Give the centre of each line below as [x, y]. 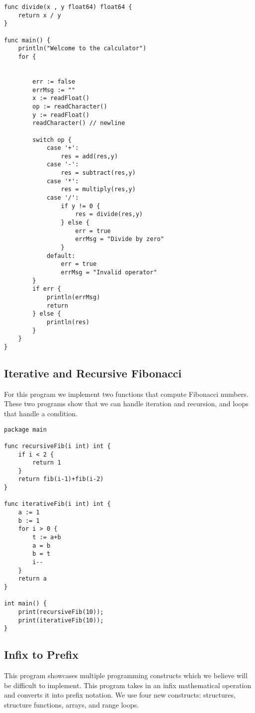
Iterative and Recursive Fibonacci [93, 373]
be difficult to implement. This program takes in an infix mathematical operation [128, 685]
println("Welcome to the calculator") [82, 49]
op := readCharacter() [70, 106]
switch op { [52, 140]
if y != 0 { [81, 206]
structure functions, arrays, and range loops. [72, 704]
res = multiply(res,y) [98, 189]
